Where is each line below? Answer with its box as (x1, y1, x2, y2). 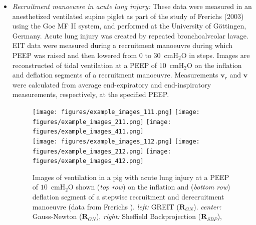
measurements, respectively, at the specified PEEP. (12, 89, 169, 99)
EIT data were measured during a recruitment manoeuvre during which (12, 40, 233, 50)
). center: (193, 201, 221, 211)
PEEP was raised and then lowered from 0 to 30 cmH (12, 49, 178, 60)
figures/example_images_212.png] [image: (32, 147, 171, 155)
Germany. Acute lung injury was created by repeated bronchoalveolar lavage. (12, 30, 248, 40)
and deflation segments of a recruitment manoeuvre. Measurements (12, 69, 218, 80)
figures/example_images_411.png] (32, 128, 144, 135)
